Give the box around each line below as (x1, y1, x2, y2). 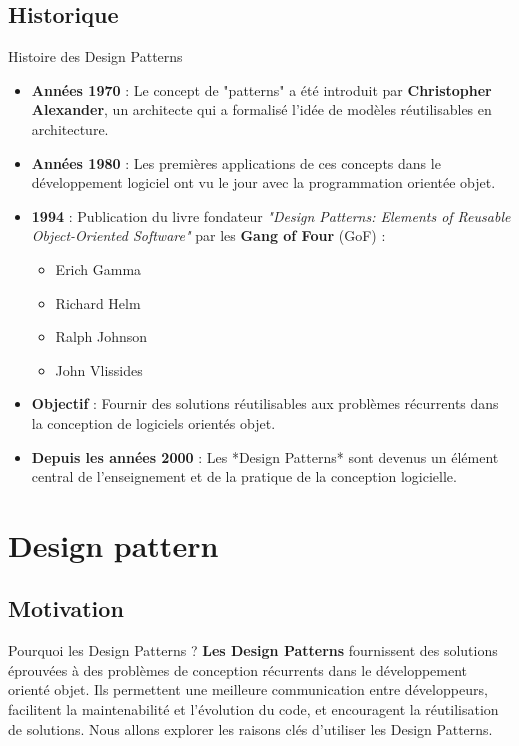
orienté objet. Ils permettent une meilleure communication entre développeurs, (8, 679, 488, 700)
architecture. (31, 118, 109, 139)
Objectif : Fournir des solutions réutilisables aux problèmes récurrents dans (31, 393, 499, 414)
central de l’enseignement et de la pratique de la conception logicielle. (31, 466, 457, 487)
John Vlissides (55, 359, 143, 380)
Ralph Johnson (55, 326, 148, 347)
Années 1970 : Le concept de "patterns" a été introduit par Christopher (31, 79, 492, 100)
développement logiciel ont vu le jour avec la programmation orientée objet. (31, 172, 496, 193)
